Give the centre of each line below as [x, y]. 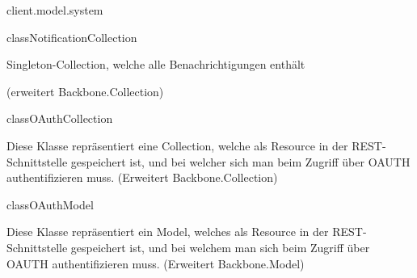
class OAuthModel [50, 204]
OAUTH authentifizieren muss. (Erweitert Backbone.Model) [156, 263]
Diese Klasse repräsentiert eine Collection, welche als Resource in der [177, 145]
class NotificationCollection [72, 37]
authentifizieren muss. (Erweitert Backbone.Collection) [142, 177]
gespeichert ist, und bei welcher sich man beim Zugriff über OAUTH [240, 161]
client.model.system [55, 10]
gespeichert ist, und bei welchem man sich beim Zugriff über [220, 247]
